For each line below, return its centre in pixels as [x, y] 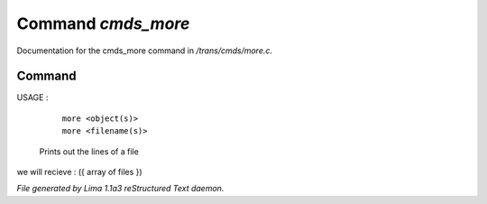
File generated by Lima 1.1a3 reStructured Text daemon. [120, 189]
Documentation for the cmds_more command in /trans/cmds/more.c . [145, 51]
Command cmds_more [103, 23]
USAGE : [32, 97]
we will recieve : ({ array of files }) [80, 172]
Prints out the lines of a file [89, 151]
